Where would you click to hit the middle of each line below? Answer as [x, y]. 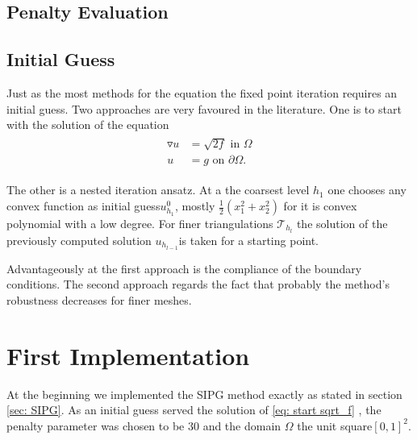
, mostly [195, 205]
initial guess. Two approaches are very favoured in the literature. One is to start [204, 108]
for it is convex [320, 205]
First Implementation [128, 355]
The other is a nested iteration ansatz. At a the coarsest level [158, 190]
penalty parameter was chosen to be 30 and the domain [144, 425]
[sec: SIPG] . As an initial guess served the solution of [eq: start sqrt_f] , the [194, 410]
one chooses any [367, 190]
